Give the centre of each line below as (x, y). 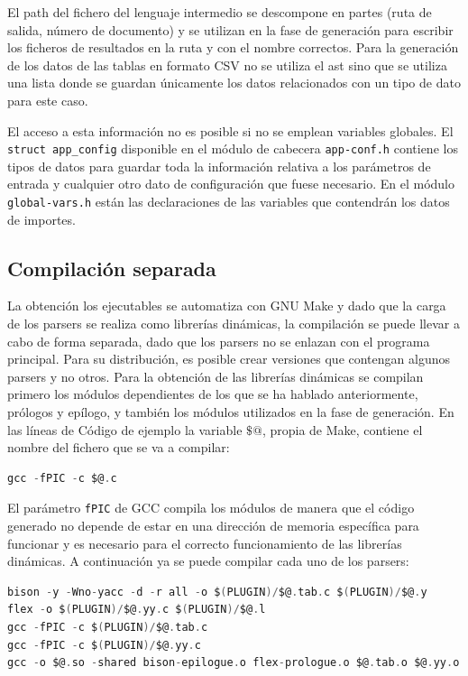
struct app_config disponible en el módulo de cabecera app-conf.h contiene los (233, 148)
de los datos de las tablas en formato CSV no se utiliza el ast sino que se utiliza (227, 65)
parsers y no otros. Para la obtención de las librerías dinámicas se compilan (216, 376)
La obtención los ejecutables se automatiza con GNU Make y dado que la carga (227, 306)
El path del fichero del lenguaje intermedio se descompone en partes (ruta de (220, 12)
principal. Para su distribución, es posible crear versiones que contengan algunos (229, 359)
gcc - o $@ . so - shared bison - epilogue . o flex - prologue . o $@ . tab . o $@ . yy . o (234, 663)
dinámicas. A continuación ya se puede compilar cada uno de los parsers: (208, 561)
